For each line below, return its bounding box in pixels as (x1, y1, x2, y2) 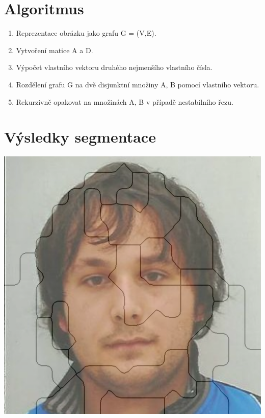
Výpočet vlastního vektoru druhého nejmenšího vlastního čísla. (16, 62, 213, 73)
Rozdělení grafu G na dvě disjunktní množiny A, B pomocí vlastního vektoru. (16, 79, 259, 89)
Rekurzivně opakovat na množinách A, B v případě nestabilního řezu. (16, 96, 233, 107)
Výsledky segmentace (4, 126, 156, 147)
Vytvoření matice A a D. (16, 44, 93, 55)
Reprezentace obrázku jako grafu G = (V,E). (16, 28, 156, 38)
